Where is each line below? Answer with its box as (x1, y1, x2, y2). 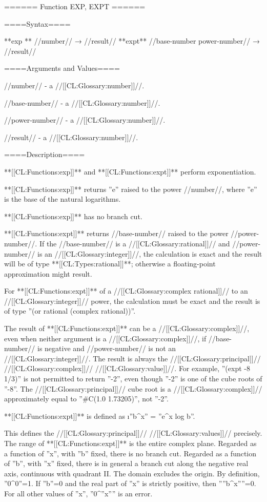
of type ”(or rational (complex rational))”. (4, 305, 136, 316)
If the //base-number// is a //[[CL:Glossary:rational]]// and (39, 238, 230, 248)
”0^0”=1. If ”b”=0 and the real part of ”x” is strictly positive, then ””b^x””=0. (4, 478, 256, 489)
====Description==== (4, 149, 85, 160)
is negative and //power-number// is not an (37, 343, 176, 354)
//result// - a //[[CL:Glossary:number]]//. (4, 131, 138, 142)
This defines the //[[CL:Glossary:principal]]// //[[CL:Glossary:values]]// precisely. (4, 428, 262, 438)
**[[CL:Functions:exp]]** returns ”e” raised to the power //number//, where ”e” (4, 183, 257, 194)
